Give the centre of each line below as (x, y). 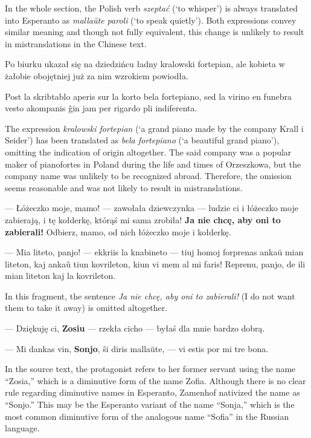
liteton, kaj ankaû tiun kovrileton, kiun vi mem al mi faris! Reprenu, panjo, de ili (155, 263)
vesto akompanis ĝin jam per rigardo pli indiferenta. (101, 108)
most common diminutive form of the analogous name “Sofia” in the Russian (147, 416)
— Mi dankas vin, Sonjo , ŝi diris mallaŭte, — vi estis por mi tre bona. (137, 348)
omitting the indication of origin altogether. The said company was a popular (148, 152)
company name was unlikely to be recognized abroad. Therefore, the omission (148, 176)
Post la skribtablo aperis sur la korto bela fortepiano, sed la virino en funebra (148, 96)
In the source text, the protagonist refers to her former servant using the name (150, 369)
